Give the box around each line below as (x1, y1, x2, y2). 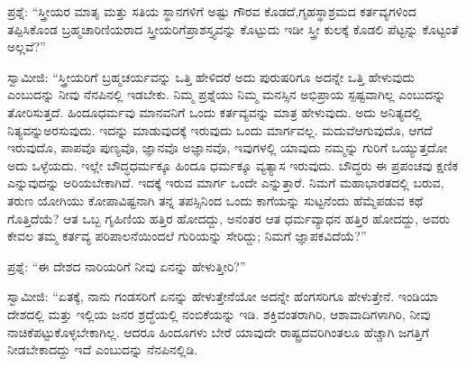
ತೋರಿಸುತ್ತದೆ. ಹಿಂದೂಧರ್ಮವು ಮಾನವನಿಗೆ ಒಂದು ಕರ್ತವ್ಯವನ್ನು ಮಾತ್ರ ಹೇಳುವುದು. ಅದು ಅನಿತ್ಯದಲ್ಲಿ (7, 102, 422, 121)
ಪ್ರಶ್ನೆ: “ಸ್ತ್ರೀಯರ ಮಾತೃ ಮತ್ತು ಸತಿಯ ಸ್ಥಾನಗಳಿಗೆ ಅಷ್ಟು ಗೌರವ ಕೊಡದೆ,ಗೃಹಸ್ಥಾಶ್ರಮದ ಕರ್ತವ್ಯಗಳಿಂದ (7, 2, 416, 20)
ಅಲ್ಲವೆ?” (7, 37, 46, 56)
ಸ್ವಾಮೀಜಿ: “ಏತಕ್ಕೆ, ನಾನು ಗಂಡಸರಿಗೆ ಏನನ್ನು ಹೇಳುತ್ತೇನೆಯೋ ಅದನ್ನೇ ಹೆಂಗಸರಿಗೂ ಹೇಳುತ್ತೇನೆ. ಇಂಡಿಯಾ (7, 287, 438, 306)
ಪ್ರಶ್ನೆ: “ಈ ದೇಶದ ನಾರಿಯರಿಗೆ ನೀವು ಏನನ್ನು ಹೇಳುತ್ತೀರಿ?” (7, 256, 246, 275)
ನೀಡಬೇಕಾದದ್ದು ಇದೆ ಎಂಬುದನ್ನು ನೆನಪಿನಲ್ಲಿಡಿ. (7, 340, 198, 359)
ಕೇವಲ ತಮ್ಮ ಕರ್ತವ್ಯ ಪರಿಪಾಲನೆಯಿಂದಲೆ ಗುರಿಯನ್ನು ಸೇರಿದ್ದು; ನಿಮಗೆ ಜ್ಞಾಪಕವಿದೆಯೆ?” (7, 226, 367, 245)
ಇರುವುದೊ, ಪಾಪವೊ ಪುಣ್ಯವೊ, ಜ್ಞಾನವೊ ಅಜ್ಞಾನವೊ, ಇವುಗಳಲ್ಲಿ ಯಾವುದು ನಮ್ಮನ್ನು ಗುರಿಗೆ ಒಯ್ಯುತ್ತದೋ (7, 138, 448, 157)
